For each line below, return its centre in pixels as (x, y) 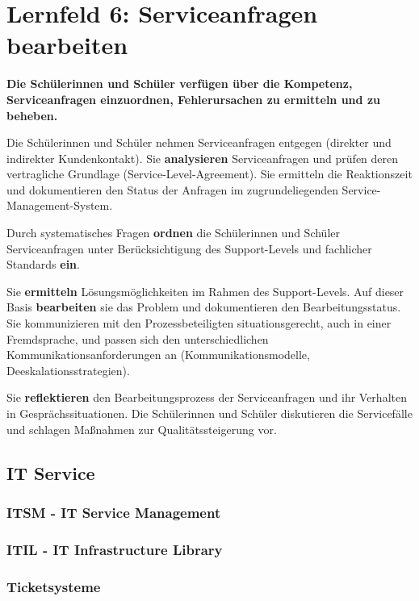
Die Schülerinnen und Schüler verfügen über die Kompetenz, (180, 83)
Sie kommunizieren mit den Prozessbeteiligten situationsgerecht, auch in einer (199, 323)
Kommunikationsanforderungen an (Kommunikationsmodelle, (158, 355)
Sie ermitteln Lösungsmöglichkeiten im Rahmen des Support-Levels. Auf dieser (205, 291)
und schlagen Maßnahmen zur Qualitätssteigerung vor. (142, 429)
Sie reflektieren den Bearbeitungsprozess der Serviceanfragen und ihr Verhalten (207, 397)
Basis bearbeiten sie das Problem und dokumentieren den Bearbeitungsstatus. (204, 307)
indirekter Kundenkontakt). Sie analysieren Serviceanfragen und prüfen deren (203, 158)
